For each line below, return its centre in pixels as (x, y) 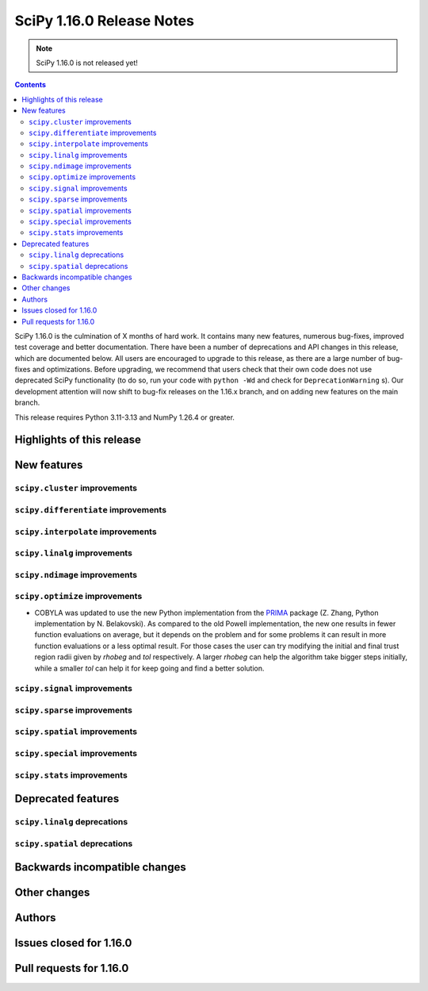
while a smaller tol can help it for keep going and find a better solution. (149, 668)
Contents (31, 85)
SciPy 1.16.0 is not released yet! (87, 63)
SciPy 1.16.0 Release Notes (104, 21)
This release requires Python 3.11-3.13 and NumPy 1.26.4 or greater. (125, 417)
